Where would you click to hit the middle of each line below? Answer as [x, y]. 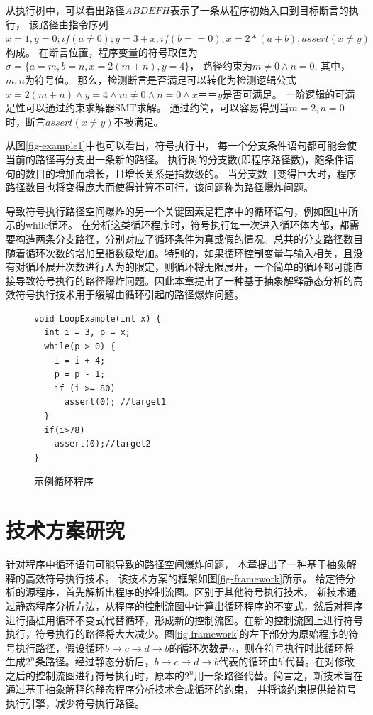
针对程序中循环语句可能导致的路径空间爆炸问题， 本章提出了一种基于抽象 [176, 564]
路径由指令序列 [73, 24]
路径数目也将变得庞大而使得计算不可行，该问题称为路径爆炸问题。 [160, 187]
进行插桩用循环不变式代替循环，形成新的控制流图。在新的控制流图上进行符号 [184, 620]
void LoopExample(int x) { [98, 318]
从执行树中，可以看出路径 [65, 10]
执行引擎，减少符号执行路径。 [75, 703]
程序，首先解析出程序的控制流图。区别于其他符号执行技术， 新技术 [191, 592]
